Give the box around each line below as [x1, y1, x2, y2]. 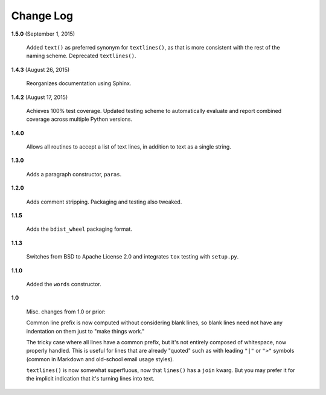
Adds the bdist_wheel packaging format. [26, 225, 133, 233]
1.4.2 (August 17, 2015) [11, 94, 68, 101]
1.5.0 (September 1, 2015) [11, 30, 75, 37]
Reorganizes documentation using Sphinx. [26, 80, 132, 87]
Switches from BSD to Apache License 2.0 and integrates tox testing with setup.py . [26, 253, 239, 260]
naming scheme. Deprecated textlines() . [26, 52, 136, 60]
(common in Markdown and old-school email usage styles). [26, 355, 174, 362]
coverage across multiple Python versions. [26, 115, 133, 123]
